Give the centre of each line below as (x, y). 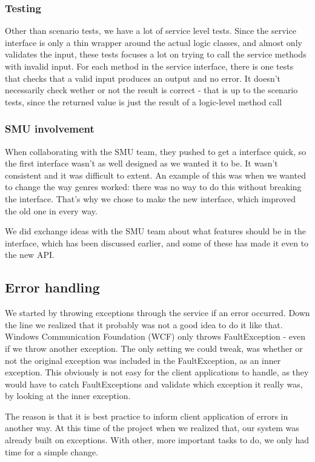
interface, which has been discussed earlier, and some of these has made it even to (157, 243)
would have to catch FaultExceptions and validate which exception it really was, (154, 384)
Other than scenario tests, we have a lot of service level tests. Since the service (151, 31)
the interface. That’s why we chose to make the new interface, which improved (151, 198)
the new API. (30, 255)
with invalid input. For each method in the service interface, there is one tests (149, 66)
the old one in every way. (51, 210)
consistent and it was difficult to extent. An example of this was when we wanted (155, 175)
